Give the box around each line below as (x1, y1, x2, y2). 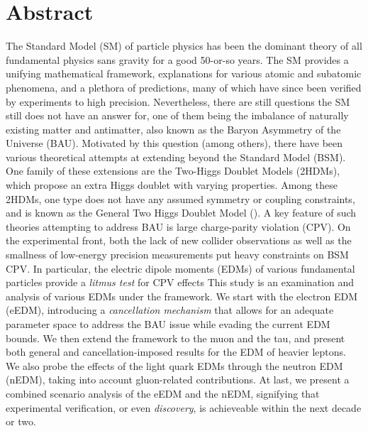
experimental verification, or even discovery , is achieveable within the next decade (6, 400, 362, 415)
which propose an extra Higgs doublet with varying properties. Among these (6, 178, 338, 192)
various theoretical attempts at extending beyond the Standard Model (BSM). (6, 149, 346, 164)
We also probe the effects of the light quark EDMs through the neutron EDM (6, 358, 343, 373)
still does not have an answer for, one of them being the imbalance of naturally (6, 108, 349, 123)
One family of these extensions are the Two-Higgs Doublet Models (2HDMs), (6, 163, 340, 178)
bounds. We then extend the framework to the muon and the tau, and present (6, 330, 345, 345)
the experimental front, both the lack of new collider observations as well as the (6, 233, 352, 248)
